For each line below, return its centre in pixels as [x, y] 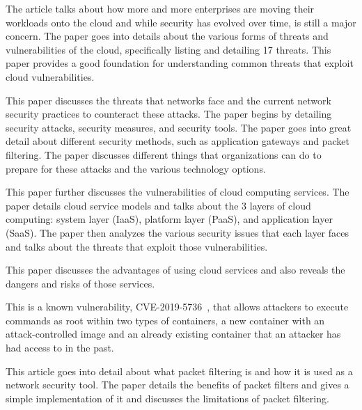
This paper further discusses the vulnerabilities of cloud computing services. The [178, 192]
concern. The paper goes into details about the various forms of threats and [167, 36]
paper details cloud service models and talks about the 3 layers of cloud [158, 205]
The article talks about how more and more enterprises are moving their [160, 8]
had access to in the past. [60, 348]
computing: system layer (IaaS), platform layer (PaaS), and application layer [169, 219]
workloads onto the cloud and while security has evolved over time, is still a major [181, 22]
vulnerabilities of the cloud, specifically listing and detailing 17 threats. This [168, 49]
